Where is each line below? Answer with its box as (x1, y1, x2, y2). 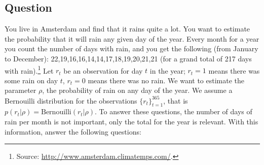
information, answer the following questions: (5, 126, 141, 137)
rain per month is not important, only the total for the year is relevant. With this (5, 116, 258, 126)
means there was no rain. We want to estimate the (88, 75, 245, 85)
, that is (163, 95, 188, 106)
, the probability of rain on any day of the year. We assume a (42, 85, 233, 95)
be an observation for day (63, 65, 143, 76)
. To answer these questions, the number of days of (95, 106, 252, 117)
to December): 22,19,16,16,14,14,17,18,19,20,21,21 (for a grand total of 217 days (5, 53, 252, 63)
